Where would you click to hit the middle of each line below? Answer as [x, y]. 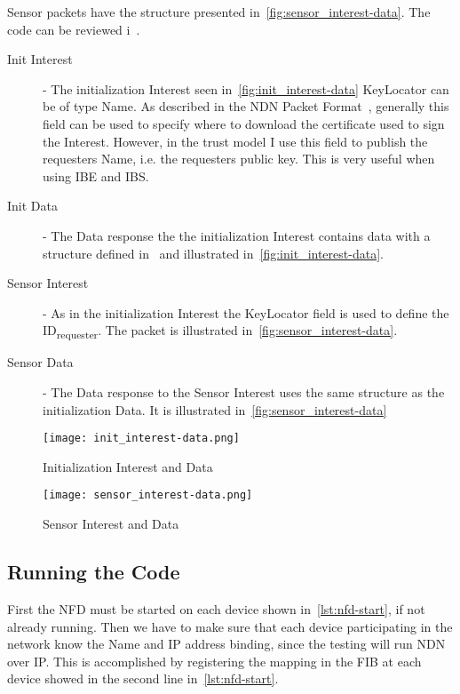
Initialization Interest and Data [128, 466]
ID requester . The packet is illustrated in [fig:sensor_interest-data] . [220, 331]
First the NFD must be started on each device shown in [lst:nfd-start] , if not [216, 608]
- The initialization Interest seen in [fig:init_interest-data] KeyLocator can [246, 88]
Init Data [32, 206]
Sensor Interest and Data [111, 524]
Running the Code [94, 572]
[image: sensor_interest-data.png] [148, 495]
